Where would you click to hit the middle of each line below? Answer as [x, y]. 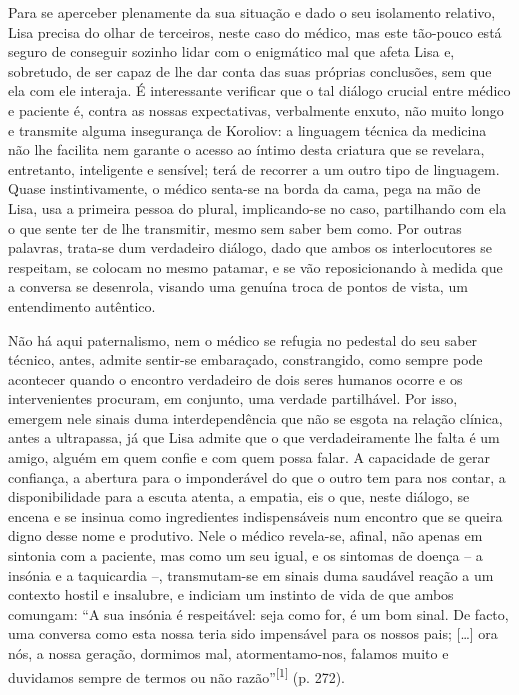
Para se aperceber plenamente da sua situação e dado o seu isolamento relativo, [252, 12]
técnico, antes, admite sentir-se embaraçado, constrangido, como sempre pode [245, 359]
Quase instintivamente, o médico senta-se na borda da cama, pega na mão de [244, 188]
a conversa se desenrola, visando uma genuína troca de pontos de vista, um [238, 286]
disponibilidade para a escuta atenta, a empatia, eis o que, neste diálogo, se [239, 496]
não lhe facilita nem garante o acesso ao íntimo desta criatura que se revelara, [246, 149]
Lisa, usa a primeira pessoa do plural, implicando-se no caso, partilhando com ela [257, 207]
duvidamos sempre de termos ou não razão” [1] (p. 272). [176, 675]
